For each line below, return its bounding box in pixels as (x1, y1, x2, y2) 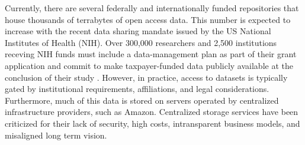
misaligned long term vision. (5, 128, 107, 141)
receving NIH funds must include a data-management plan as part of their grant (5, 48, 297, 60)
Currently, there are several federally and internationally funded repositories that (5, 2, 299, 14)
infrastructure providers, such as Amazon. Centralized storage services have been (5, 106, 298, 118)
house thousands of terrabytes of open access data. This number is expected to (5, 13, 291, 25)
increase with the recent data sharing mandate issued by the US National (5, 25, 271, 37)
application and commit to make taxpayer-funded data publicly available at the (5, 59, 293, 71)
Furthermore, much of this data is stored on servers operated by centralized (5, 94, 279, 106)
